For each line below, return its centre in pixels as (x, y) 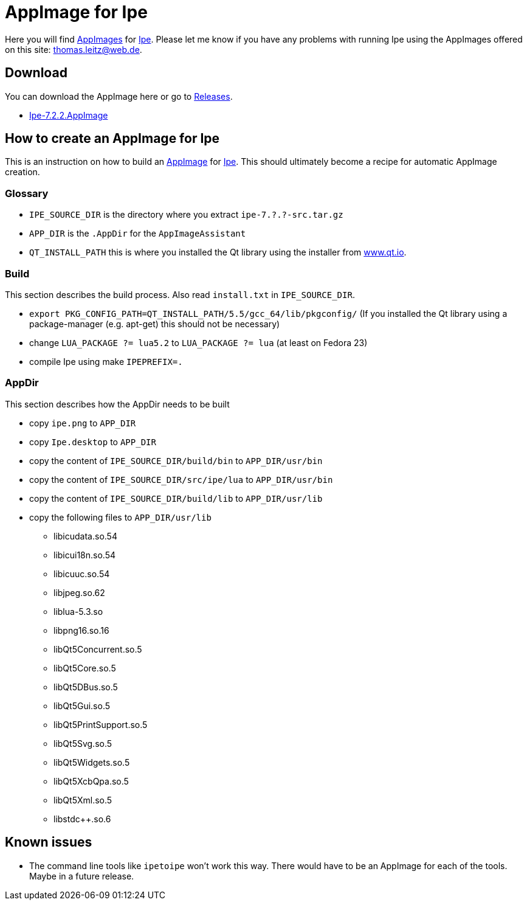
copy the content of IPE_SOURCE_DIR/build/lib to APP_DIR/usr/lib (176, 498)
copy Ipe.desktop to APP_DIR (93, 442)
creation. (22, 172)
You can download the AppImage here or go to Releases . (119, 96)
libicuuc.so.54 (82, 574)
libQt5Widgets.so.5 (92, 762)
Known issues (49, 842)
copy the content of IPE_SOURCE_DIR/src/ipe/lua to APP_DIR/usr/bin (181, 479)
